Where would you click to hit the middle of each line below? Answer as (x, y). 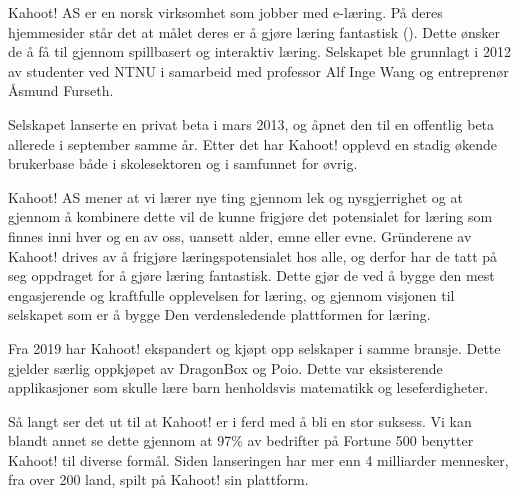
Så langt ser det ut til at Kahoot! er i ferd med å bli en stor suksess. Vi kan (240, 420)
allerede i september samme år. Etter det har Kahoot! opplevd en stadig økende (253, 143)
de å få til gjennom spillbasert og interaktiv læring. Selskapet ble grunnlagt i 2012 (259, 51)
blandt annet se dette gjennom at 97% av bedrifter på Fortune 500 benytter (241, 440)
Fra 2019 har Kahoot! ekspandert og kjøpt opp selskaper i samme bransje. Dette (254, 347)
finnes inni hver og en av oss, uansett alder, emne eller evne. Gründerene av (240, 235)
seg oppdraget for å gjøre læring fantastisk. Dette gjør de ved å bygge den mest (251, 275)
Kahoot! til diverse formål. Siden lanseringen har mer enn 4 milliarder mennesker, (258, 459)
